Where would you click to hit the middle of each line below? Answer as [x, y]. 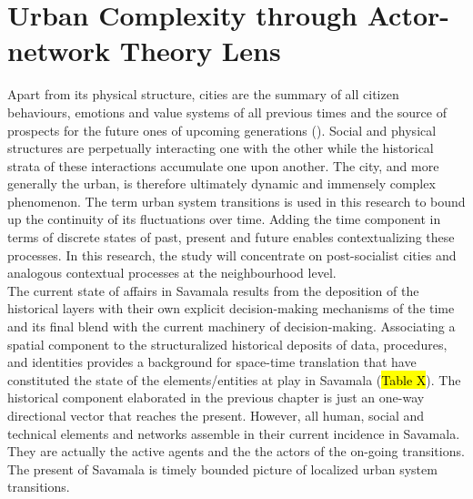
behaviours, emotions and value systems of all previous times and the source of [227, 112]
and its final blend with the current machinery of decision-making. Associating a [231, 326]
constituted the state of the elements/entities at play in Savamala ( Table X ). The [234, 379]
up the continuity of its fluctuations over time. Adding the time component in [224, 219]
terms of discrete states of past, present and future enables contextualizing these [231, 237]
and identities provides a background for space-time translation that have [212, 362]
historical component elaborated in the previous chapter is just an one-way [216, 397]
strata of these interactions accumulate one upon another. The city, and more [223, 165]
